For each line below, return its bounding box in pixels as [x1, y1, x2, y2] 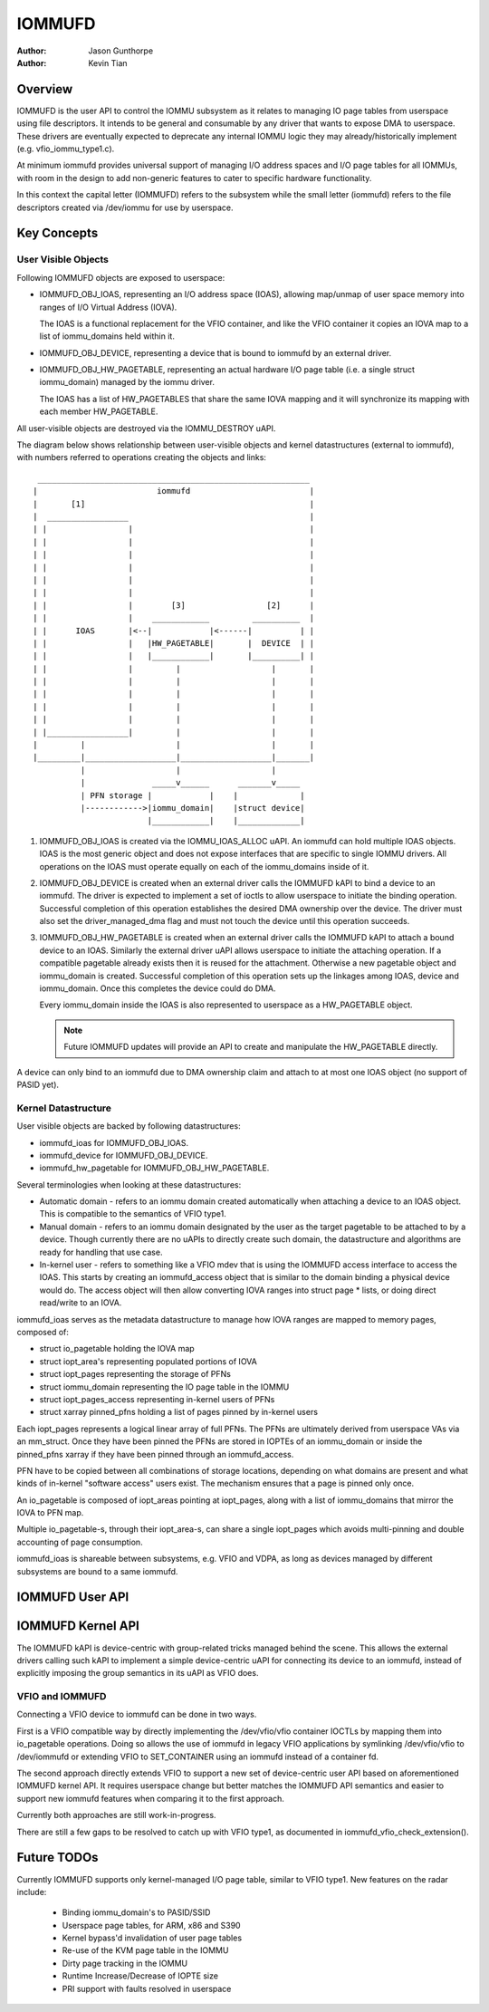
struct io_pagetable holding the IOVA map [39, 1343, 195, 1354]
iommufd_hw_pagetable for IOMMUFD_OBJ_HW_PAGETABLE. [39, 1162, 270, 1173]
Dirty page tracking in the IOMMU [62, 1958, 188, 1969]
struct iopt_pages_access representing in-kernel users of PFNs [39, 1393, 275, 1404]
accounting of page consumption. [16, 1536, 144, 1547]
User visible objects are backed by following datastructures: [16, 1121, 241, 1131]
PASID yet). [16, 1079, 59, 1090]
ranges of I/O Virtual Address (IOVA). [39, 302, 177, 313]
